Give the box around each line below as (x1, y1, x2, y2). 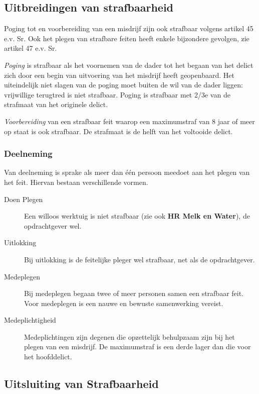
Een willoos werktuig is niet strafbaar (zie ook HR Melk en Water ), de (24, 211, 250, 221)
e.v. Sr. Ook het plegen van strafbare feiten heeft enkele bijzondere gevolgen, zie (4, 33, 249, 43)
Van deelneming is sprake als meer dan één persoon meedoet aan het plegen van (4, 167, 250, 177)
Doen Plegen (4, 193, 43, 204)
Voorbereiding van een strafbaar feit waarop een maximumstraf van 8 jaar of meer (4, 116, 255, 126)
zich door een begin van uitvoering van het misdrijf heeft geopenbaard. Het (4, 69, 234, 80)
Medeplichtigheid (4, 315, 56, 325)
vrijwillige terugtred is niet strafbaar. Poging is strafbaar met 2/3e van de (4, 89, 230, 100)
